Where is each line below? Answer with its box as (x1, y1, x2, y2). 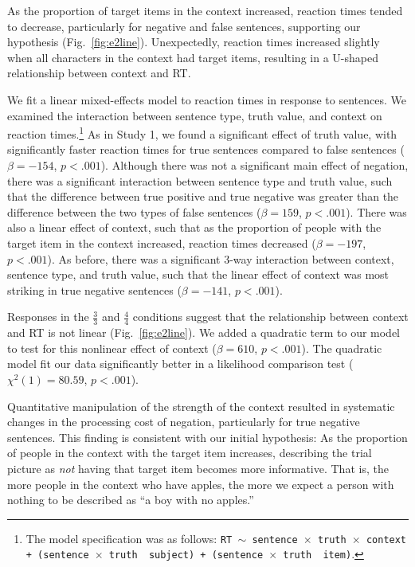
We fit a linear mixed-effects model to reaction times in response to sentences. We (7, 91, 406, 108)
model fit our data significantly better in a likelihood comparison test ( (7, 355, 354, 372)
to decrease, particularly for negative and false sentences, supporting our (7, 18, 361, 34)
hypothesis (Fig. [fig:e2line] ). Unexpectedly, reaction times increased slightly (7, 33, 380, 50)
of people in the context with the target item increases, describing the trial (7, 444, 372, 461)
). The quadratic (301, 339, 382, 356)
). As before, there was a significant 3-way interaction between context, (47, 250, 394, 267)
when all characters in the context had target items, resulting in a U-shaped (7, 49, 378, 65)
